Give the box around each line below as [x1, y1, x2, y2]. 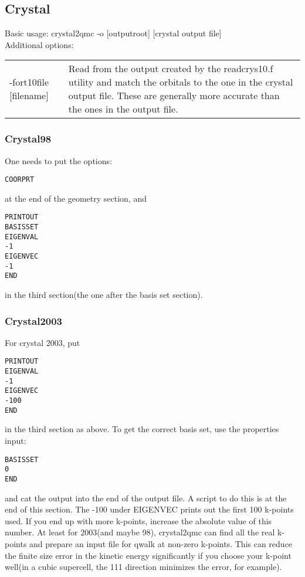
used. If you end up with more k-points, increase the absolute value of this [5, 514, 272, 527]
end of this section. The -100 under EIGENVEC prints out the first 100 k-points [5, 503, 294, 515]
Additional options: [5, 38, 74, 50]
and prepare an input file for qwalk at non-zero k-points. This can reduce [29, 537, 293, 549]
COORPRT [5, 175, 35, 184]
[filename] [9, 89, 49, 103]
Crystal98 [5, 131, 52, 146]
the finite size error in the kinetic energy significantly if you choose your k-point [5, 549, 292, 561]
